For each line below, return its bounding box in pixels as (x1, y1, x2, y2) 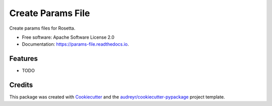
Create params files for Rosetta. (9, 25, 76, 31)
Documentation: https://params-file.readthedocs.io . (22, 41, 129, 47)
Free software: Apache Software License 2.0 (22, 34, 115, 40)
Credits (9, 81, 33, 89)
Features (9, 54, 38, 63)
